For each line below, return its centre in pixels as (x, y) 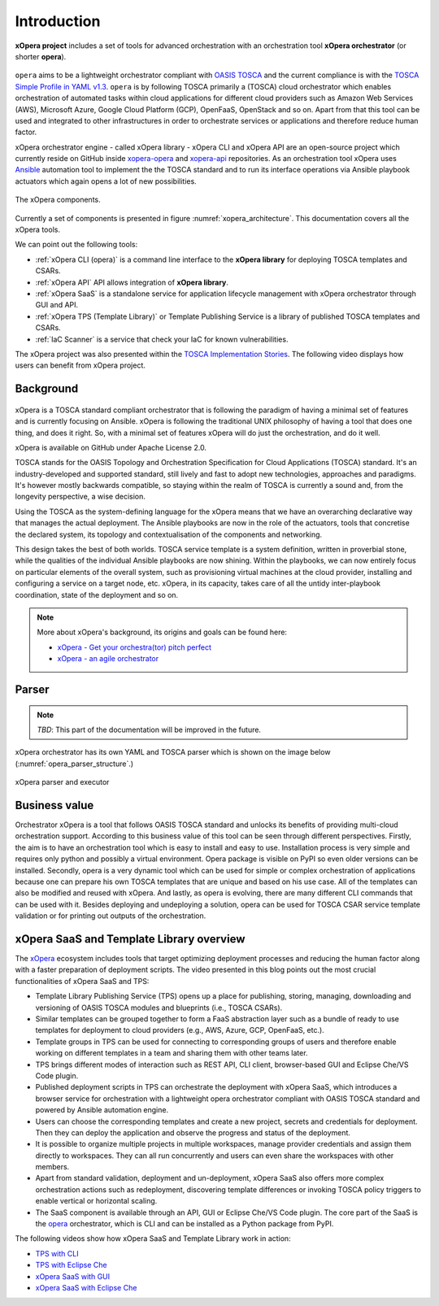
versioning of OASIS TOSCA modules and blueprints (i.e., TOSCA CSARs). (159, 1008)
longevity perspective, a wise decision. (80, 497)
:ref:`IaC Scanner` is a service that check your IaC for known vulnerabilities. (162, 339)
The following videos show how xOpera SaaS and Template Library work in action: (153, 1239)
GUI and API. (57, 305)
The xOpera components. (58, 200)
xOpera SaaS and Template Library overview (130, 939)
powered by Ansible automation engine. (102, 1110)
